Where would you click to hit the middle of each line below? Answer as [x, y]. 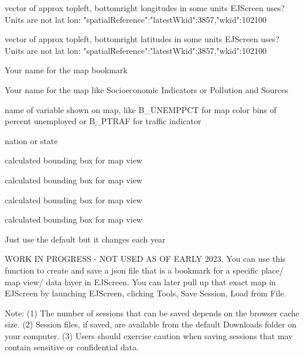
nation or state [31, 140]
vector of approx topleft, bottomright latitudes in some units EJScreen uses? [142, 39]
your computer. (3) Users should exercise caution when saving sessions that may [149, 335]
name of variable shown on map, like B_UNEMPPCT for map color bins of [141, 109]
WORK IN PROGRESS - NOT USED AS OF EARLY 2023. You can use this [145, 259]
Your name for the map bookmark [66, 70]
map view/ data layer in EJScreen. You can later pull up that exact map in [140, 281]
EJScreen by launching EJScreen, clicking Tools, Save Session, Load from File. [146, 293]
